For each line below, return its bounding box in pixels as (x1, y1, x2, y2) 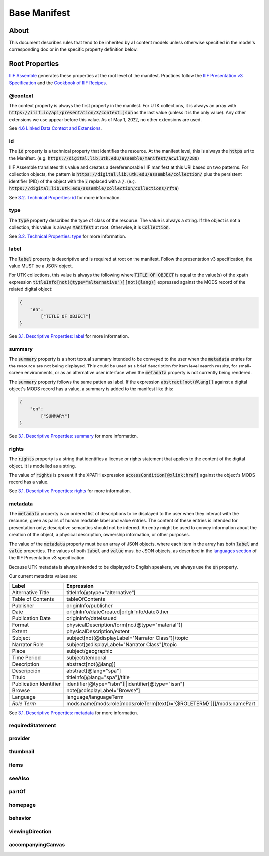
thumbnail (9, 748, 35, 755)
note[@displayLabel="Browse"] (66, 687, 140, 694)
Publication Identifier (12, 680, 61, 687)
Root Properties (9, 60, 59, 68)
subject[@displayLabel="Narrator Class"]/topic (66, 641, 177, 648)
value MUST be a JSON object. (9, 263, 73, 269)
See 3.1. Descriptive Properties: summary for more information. (9, 433, 138, 439)
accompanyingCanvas (9, 841, 65, 848)
